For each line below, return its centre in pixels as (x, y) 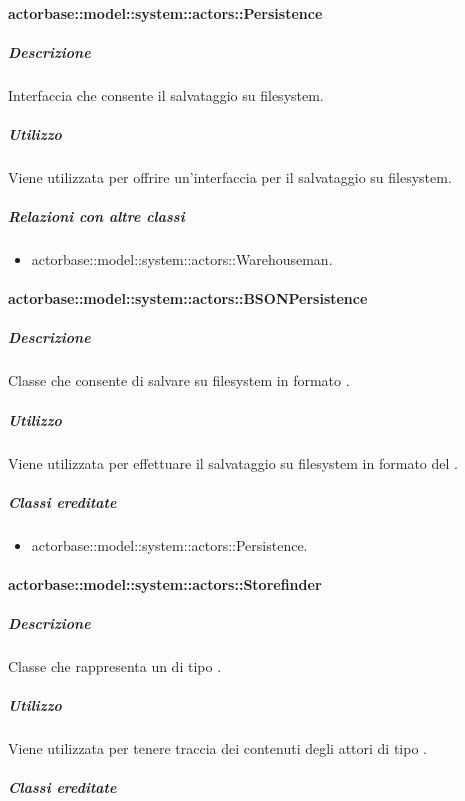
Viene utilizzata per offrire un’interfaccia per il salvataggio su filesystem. (230, 176)
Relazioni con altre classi (96, 216)
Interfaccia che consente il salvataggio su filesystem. (166, 94)
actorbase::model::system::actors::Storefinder (165, 583)
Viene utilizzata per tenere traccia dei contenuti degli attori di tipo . (217, 748)
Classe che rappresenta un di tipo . (115, 666)
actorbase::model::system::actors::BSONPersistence (188, 298)
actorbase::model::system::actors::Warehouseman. (182, 259)
